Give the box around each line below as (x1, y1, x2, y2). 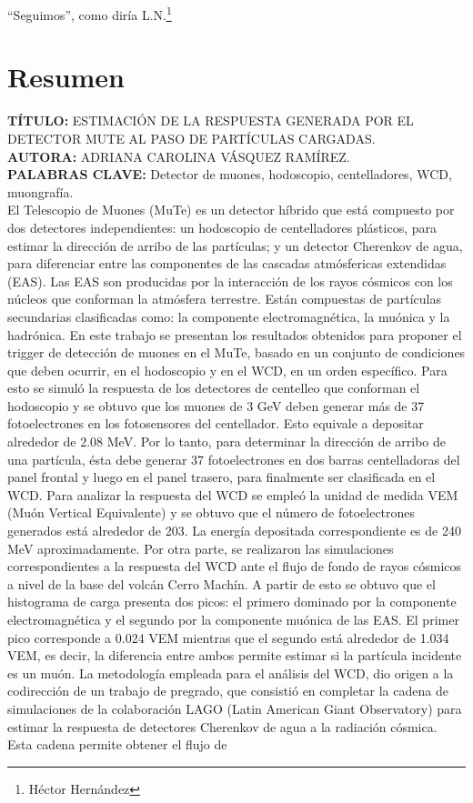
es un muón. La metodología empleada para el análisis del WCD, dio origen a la (7, 663, 454, 682)
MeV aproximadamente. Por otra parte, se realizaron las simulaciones (7, 538, 394, 557)
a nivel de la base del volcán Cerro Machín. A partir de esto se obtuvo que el (7, 574, 436, 593)
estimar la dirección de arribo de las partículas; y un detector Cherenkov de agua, (7, 236, 463, 255)
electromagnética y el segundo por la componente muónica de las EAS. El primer (7, 610, 459, 628)
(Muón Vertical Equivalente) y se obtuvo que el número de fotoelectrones (7, 503, 416, 522)
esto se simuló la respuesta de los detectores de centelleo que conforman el (7, 378, 420, 397)
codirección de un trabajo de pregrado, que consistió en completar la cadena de (7, 681, 448, 700)
